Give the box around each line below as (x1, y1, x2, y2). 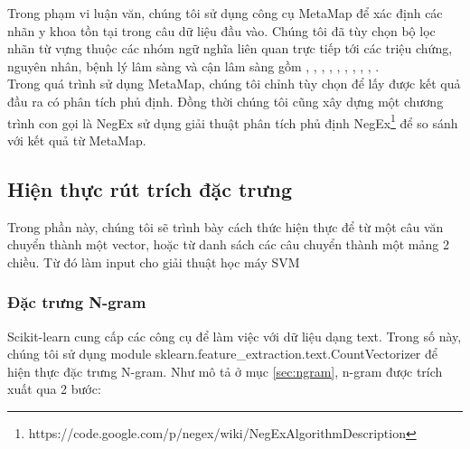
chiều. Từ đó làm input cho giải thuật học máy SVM (7, 252, 300, 271)
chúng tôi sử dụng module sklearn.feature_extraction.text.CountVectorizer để (7, 344, 437, 363)
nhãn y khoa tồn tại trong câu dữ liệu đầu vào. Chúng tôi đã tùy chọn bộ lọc (7, 21, 436, 40)
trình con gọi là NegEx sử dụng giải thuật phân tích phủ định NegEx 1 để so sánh (7, 110, 458, 132)
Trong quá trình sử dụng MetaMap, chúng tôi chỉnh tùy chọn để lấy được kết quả (7, 74, 461, 93)
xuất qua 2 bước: (7, 379, 101, 398)
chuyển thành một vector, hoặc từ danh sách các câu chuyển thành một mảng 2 (7, 235, 449, 254)
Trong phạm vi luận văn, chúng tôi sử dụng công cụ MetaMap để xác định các (7, 4, 443, 22)
